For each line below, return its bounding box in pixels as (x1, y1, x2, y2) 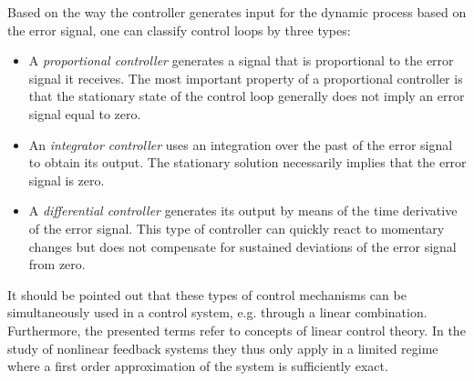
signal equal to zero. (28, 104, 141, 123)
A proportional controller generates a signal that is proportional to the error (28, 51, 454, 70)
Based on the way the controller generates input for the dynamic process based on (7, 3, 467, 21)
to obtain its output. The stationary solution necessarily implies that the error (28, 153, 467, 172)
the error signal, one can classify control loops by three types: (7, 20, 351, 39)
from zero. (28, 255, 86, 274)
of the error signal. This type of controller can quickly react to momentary (28, 218, 445, 237)
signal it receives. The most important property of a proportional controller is (28, 68, 463, 87)
